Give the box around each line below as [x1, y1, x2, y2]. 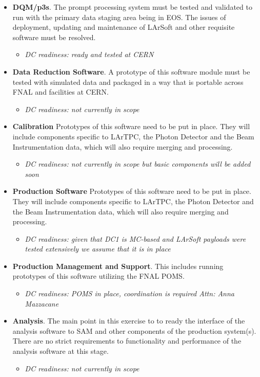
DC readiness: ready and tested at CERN [25, 49, 154, 60]
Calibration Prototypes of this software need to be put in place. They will [12, 121, 250, 132]
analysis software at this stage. [12, 346, 109, 356]
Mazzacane [25, 298, 59, 309]
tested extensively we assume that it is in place [25, 243, 171, 254]
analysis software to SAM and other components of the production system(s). [12, 325, 256, 336]
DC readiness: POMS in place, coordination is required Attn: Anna [25, 288, 235, 299]
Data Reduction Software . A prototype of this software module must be [12, 66, 250, 77]
